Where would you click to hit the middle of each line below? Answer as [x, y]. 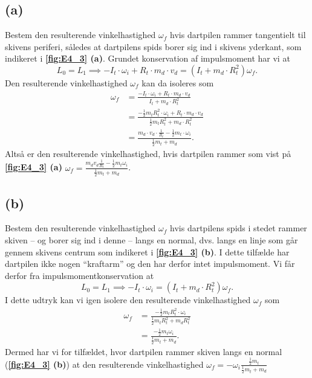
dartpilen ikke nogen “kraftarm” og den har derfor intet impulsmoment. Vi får [150, 264]
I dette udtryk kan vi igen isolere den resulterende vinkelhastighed [128, 300]
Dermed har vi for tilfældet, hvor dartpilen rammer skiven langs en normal [144, 351]
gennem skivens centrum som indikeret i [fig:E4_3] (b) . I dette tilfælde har [147, 251]
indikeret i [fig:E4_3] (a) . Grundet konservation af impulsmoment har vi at [148, 58]
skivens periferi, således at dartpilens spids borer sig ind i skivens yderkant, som [153, 46]
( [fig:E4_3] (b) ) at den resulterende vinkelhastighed [104, 364]
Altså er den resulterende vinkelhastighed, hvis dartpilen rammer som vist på [148, 153]
